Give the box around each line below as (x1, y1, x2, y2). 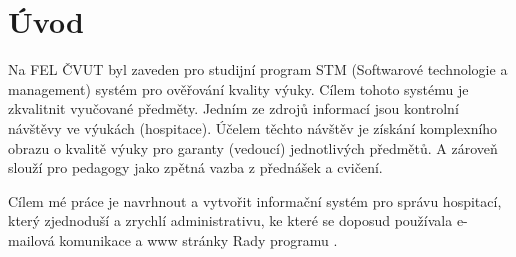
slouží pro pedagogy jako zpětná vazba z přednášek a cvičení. (8, 157, 383, 178)
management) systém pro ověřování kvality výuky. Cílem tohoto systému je (8, 78, 469, 99)
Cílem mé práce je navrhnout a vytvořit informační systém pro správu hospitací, (8, 190, 502, 211)
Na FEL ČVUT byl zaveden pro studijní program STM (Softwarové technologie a (8, 59, 508, 80)
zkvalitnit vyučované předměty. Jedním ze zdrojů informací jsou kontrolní (8, 98, 459, 119)
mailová (8, 229, 55, 250)
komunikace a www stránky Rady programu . (59, 229, 338, 250)
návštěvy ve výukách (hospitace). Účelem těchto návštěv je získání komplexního (8, 117, 498, 138)
